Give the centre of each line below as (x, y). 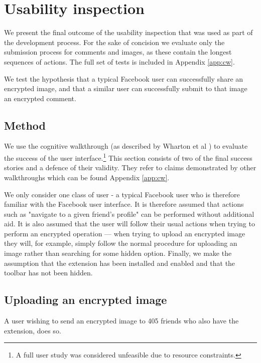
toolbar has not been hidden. (48, 273)
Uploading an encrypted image (86, 300)
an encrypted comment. (40, 98)
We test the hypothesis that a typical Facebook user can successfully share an (124, 78)
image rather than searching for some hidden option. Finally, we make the (118, 253)
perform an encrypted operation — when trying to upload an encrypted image (125, 233)
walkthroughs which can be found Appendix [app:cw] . (87, 177)
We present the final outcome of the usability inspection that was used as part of (128, 32)
